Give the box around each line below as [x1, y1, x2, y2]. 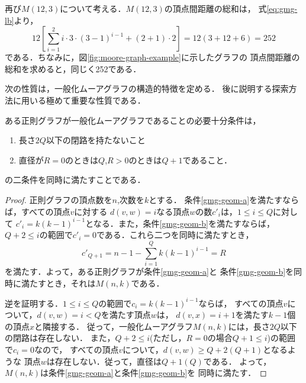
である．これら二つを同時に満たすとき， [96, 228, 254, 241]
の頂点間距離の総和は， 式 [164, 2, 267, 14]
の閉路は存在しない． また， [5, 331, 115, 344]
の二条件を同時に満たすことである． [5, 173, 146, 186]
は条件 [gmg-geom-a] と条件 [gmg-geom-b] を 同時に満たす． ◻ [40, 366, 267, 379]
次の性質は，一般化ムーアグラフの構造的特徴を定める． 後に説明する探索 [5, 82, 289, 95]
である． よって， [203, 355, 272, 367]
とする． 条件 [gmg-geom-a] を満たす [149, 193, 283, 205]
